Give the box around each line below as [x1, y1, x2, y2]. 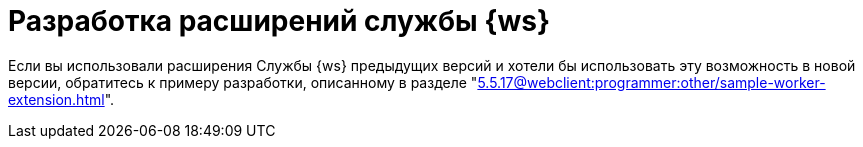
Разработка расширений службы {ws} [8, 4, 551, 38]
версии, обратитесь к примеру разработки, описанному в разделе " [8, 73, 478, 91]
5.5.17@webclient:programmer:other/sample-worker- [477, 73, 826, 91]
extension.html [8, 90, 105, 108]
